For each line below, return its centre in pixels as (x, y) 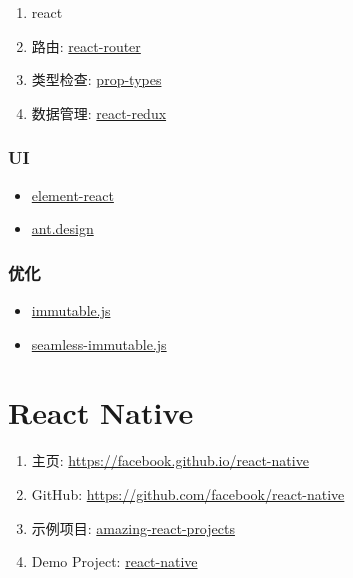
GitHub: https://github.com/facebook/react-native (188, 493)
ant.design (62, 228)
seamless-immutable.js (99, 343)
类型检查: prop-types (96, 79)
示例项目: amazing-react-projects (133, 527)
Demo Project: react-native (114, 561)
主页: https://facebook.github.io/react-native (170, 460)
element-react (72, 194)
